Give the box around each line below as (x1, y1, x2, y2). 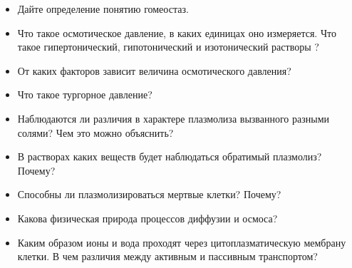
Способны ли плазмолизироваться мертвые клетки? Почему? (17, 187, 281, 202)
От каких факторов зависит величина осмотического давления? (17, 63, 291, 78)
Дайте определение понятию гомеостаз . (17, 1, 189, 16)
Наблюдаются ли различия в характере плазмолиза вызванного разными (17, 110, 329, 125)
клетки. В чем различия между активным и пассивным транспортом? (17, 249, 318, 264)
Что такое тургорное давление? (17, 87, 152, 102)
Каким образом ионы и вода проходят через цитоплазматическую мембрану (17, 234, 346, 249)
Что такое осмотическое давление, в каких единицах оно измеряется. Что (17, 25, 336, 40)
